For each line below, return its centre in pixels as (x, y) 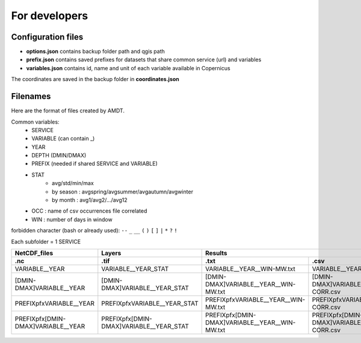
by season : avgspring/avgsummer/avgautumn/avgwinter (123, 192)
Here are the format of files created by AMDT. (68, 111)
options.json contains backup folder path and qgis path (96, 52)
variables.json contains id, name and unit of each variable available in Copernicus (128, 68)
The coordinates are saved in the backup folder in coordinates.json (95, 79)
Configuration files (47, 37)
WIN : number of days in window (72, 219)
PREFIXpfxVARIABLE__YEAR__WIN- (255, 299)
